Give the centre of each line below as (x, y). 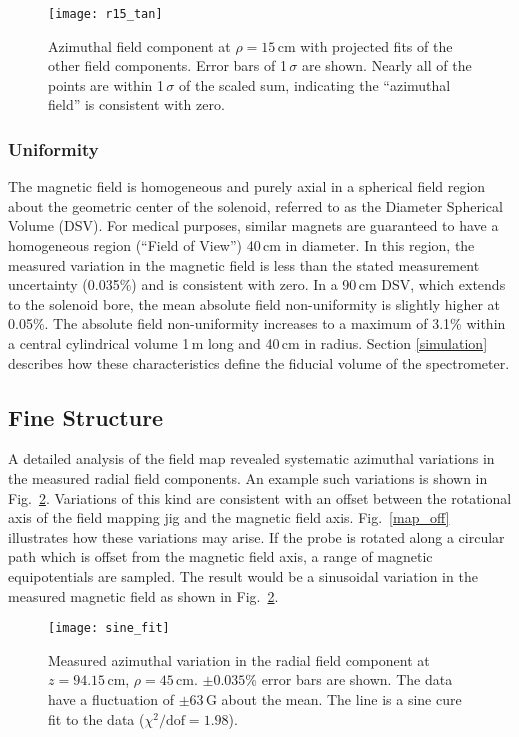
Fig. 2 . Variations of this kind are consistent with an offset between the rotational (260, 497)
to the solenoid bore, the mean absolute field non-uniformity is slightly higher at (254, 303)
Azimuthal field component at (139, 45)
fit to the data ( (96, 718)
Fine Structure (86, 416)
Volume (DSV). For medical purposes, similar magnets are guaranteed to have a (253, 225)
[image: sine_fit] (109, 628)
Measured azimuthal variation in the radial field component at (239, 659)
